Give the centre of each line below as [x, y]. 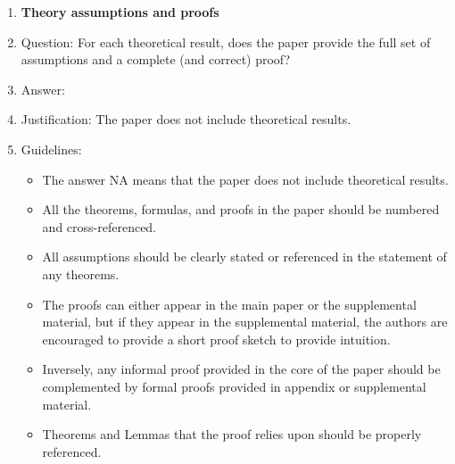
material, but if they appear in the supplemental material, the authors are [245, 322]
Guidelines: [51, 149]
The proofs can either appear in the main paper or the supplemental [229, 304]
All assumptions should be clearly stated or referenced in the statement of [244, 257]
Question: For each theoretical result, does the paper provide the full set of [226, 41]
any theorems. [81, 273]
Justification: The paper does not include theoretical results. [186, 119]
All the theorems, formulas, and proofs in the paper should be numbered [241, 209]
